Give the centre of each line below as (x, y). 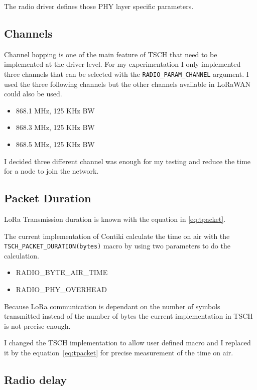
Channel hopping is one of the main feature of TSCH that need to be (111, 54)
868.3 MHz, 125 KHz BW (55, 127)
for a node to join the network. (51, 171)
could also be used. (33, 94)
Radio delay (36, 379)
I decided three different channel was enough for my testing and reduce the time (127, 161)
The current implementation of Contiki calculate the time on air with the (117, 236)
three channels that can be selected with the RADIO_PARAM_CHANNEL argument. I (126, 74)
